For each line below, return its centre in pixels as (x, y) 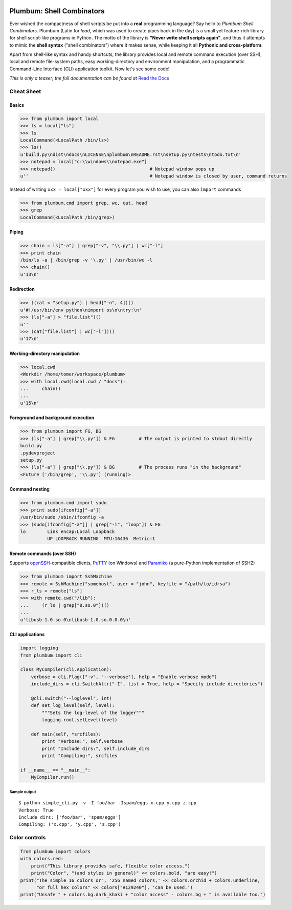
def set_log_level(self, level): (73, 706)
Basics (17, 105)
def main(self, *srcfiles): (66, 734)
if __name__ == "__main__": (55, 770)
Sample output (23, 792)
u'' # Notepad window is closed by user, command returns (154, 176)
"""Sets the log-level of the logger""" (93, 713)
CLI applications (27, 635)
